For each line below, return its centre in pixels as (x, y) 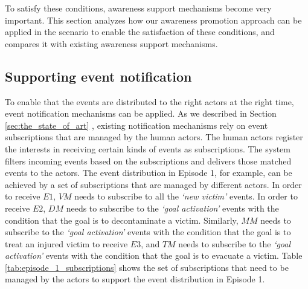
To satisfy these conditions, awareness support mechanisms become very (138, 8)
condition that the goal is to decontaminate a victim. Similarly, (122, 220)
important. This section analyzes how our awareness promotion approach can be (153, 20)
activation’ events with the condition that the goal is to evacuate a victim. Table (154, 255)
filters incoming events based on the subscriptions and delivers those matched (148, 161)
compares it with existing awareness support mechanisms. (111, 43)
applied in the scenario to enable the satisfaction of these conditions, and (140, 32)
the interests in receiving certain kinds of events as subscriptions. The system (148, 148)
